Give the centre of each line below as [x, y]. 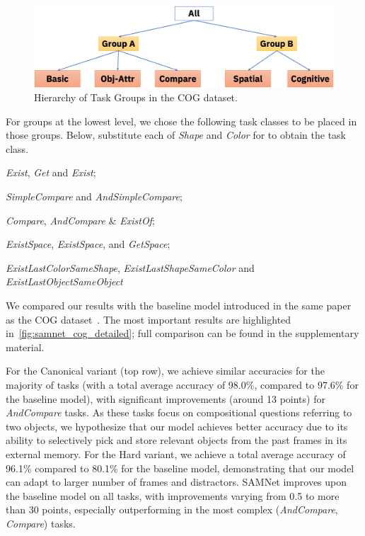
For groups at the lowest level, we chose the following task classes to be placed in [181, 121]
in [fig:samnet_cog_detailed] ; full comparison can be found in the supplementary [182, 333]
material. [25, 347]
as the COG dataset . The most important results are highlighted [149, 319]
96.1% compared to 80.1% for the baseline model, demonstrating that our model [180, 468]
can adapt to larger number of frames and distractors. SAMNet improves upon [176, 482]
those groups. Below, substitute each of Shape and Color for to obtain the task [176, 135]
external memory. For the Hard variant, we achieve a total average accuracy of [176, 454]
